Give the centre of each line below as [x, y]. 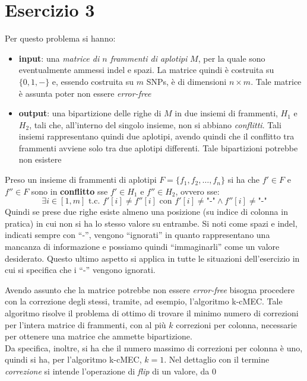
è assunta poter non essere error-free [85, 93]
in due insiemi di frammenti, [226, 113]
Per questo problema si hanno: [60, 38]
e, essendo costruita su [93, 81]
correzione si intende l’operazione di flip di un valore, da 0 [110, 371]
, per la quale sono [232, 58]
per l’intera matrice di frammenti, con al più [86, 324]
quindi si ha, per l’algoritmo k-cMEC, [73, 359]
